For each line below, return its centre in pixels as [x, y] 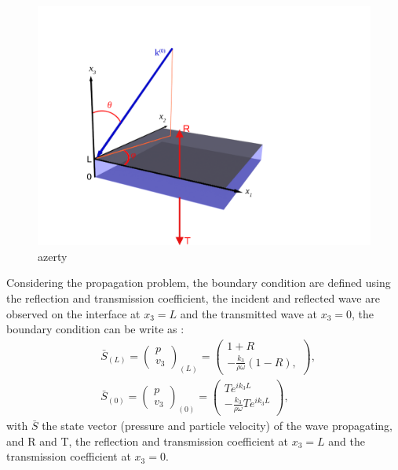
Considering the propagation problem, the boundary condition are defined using [199, 283]
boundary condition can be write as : [95, 329]
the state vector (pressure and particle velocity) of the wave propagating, [217, 426]
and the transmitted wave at [249, 313]
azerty [53, 256]
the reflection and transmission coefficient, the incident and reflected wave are [193, 298]
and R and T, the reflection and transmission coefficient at [148, 441]
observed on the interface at [73, 313]
